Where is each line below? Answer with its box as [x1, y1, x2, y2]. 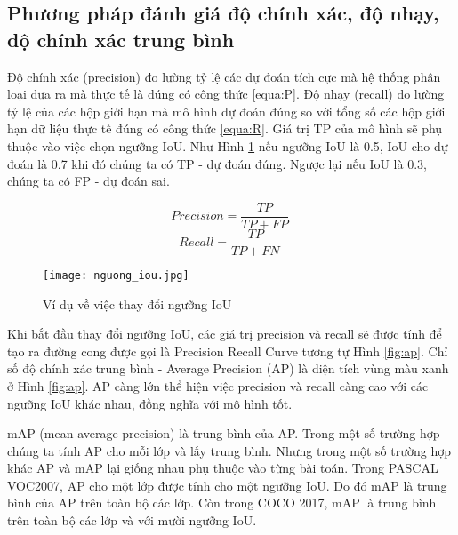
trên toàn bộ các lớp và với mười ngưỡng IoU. [7, 511, 257, 530]
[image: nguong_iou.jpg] [43, 268, 189, 282]
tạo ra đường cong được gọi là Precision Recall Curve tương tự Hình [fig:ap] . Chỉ [7, 341, 448, 360]
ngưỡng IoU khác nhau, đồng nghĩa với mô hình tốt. [7, 394, 293, 412]
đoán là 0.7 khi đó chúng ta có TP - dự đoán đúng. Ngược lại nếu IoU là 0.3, [7, 154, 427, 172]
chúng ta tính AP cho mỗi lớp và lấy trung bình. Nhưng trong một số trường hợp [7, 441, 451, 459]
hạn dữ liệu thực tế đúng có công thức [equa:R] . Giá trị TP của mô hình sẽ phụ [7, 119, 443, 138]
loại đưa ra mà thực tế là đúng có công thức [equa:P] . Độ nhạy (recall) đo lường [7, 84, 445, 103]
